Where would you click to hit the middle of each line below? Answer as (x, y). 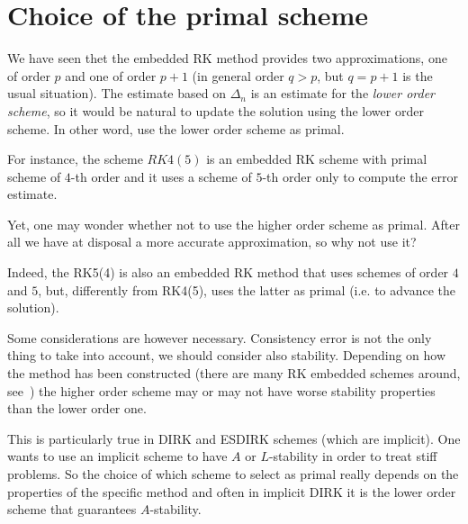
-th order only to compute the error (360, 176)
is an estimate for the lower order (343, 93)
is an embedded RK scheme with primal (317, 159)
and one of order (111, 75)
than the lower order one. (77, 408)
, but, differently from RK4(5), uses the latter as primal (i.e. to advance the (247, 289)
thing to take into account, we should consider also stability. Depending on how (227, 355)
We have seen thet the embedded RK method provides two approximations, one (227, 58)
